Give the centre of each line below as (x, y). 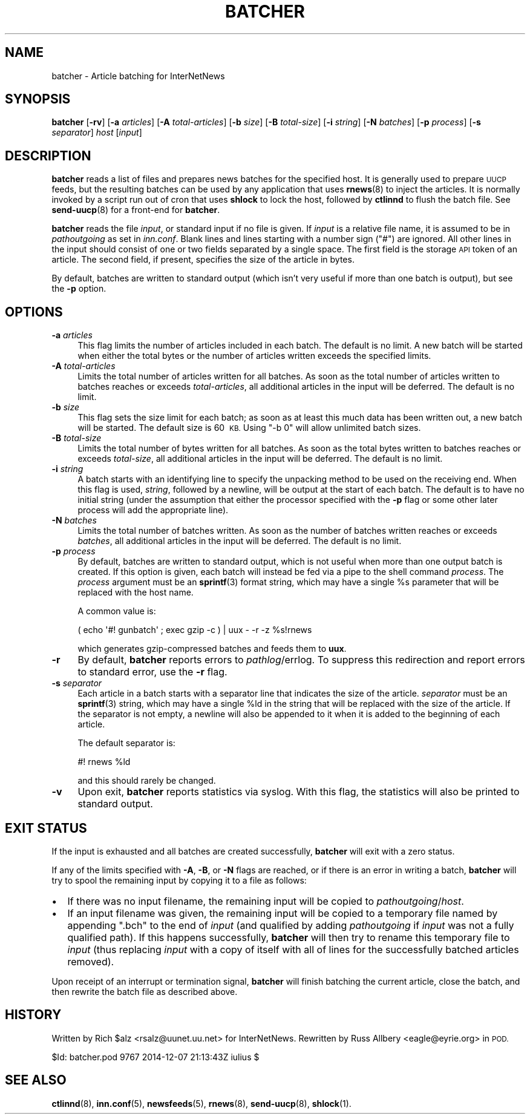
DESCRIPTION (48, 156)
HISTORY (33, 1015)
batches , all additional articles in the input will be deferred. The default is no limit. (240, 541)
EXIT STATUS (46, 828)
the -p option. (79, 289)
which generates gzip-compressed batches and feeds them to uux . (212, 649)
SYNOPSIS (38, 99)
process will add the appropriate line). (153, 510)
